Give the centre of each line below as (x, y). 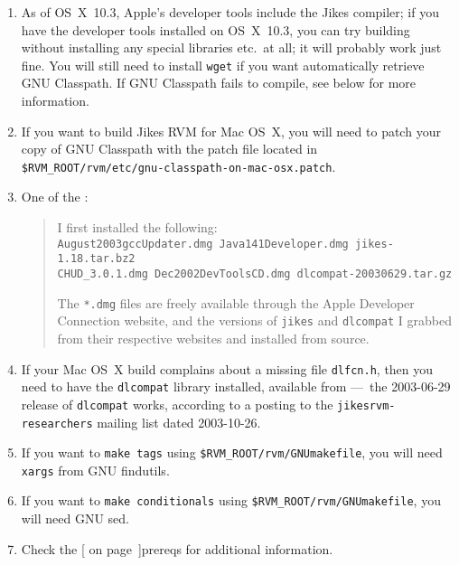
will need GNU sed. (75, 518)
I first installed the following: (137, 227)
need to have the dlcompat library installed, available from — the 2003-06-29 (236, 386)
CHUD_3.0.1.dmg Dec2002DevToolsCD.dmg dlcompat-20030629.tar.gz (255, 273)
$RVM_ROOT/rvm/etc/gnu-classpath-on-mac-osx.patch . (178, 166)
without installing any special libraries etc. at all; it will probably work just (231, 47)
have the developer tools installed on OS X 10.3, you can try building (215, 29)
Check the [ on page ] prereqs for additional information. (177, 548)
